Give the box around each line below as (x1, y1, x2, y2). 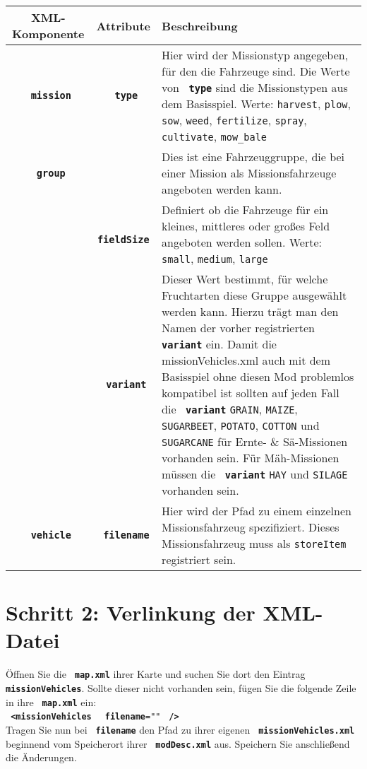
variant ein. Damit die (162, 336, 277, 352)
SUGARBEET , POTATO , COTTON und (162, 417, 320, 433)
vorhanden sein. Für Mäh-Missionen (162, 450, 339, 466)
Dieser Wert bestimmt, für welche (162, 271, 328, 287)
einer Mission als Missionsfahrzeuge (162, 165, 337, 181)
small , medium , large (162, 250, 268, 266)
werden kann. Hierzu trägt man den (162, 303, 339, 319)
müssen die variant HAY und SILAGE (162, 466, 348, 482)
